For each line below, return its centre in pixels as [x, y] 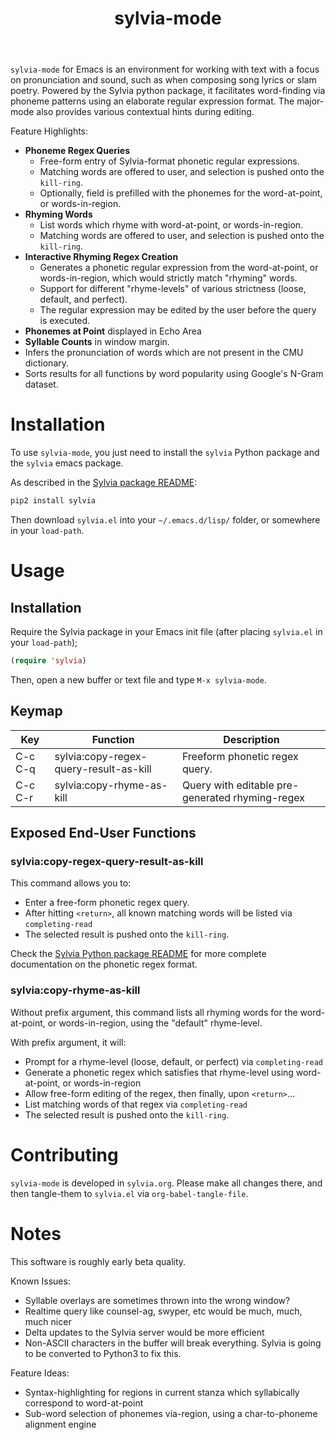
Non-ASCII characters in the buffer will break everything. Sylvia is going [173, 1343]
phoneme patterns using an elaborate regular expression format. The [152, 101]
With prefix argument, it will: [68, 1042]
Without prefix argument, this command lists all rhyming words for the [154, 1012]
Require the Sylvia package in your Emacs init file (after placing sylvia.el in [166, 631]
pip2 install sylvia [53, 501]
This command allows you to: [71, 883]
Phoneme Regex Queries [77, 151]
